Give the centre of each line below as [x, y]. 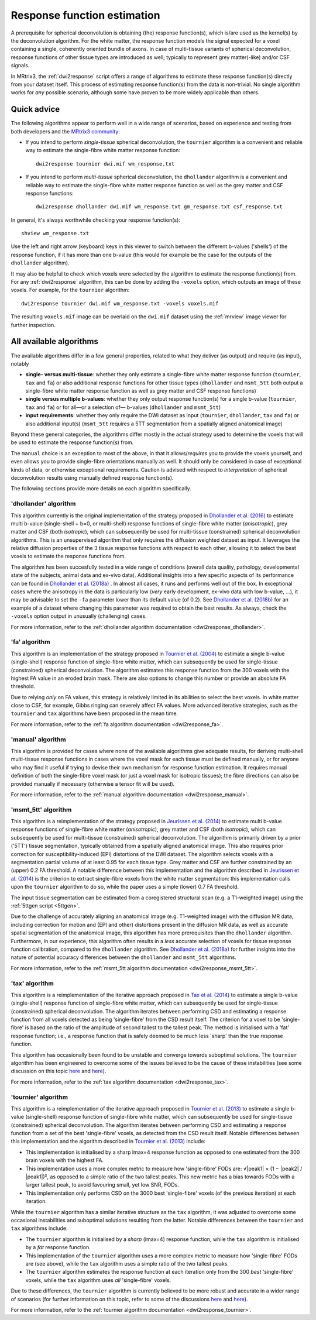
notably [20, 363]
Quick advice [35, 109]
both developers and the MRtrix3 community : [65, 131]
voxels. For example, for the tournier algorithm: [70, 290]
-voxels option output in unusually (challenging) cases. [79, 616]
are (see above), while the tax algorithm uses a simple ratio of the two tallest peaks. [127, 1263]
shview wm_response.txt [55, 233]
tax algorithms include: [39, 1228]
